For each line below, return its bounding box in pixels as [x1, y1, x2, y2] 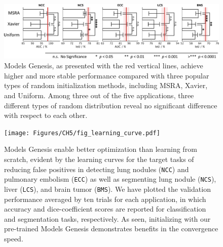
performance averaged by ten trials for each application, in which [4, 193, 206, 204]
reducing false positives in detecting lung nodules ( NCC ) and [4, 163, 189, 174]
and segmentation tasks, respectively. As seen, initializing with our [4, 213, 211, 224]
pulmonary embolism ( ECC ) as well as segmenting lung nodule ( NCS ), [4, 174, 216, 184]
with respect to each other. [4, 110, 88, 120]
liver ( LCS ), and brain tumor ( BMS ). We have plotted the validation [4, 183, 211, 194]
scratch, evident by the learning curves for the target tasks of [4, 154, 194, 164]
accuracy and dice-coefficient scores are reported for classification [4, 203, 206, 214]
